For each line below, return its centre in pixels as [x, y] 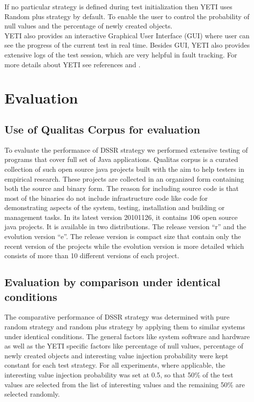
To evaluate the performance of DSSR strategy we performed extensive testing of [126, 149]
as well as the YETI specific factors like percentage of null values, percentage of [124, 346]
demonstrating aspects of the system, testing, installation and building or [115, 207]
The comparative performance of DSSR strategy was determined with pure [117, 317]
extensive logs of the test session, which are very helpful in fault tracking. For [121, 54]
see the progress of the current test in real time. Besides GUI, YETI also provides [127, 45]
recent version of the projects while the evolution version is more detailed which [124, 246]
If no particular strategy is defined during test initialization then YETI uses [118, 6]
